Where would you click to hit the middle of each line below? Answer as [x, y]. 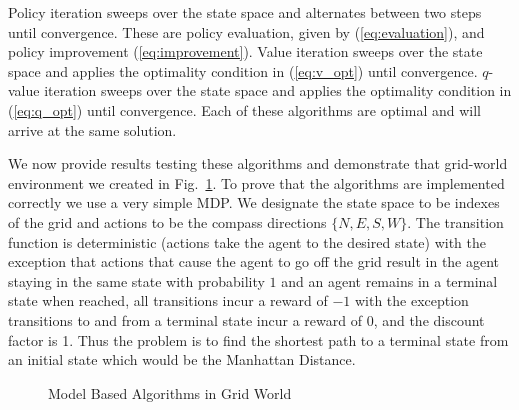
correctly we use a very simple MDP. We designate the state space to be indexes [254, 202]
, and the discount [429, 319]
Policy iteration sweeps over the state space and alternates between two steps [245, 12]
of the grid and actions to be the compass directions [167, 221]
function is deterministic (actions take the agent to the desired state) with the [247, 241]
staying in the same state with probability [136, 280]
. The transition [455, 221]
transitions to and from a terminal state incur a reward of [185, 319]
